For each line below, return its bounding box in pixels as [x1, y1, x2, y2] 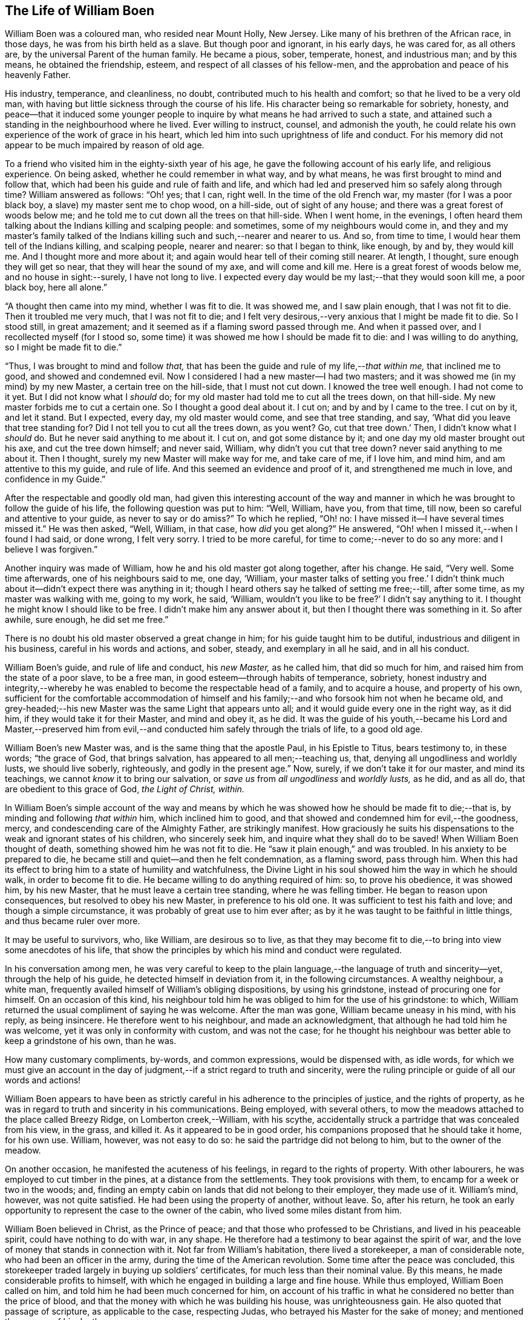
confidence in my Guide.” [5, 474, 106, 485]
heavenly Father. [5, 70, 71, 80]
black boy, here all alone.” [5, 282, 108, 293]
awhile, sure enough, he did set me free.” [5, 614, 169, 625]
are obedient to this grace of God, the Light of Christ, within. [5, 784, 244, 795]
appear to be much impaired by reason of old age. [5, 140, 204, 151]
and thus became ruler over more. [5, 916, 140, 927]
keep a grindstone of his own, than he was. [5, 1036, 177, 1046]
